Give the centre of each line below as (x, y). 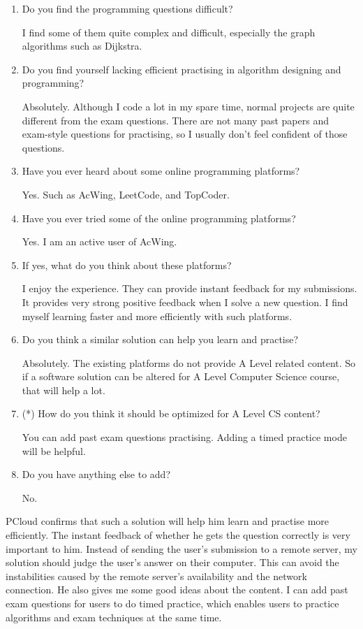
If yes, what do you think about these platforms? (127, 265)
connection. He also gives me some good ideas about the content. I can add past (177, 590)
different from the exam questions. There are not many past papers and (175, 120)
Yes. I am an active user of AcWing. (99, 241)
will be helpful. (54, 450)
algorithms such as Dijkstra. (82, 46)
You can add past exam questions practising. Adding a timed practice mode (184, 437)
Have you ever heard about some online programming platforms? (161, 171)
